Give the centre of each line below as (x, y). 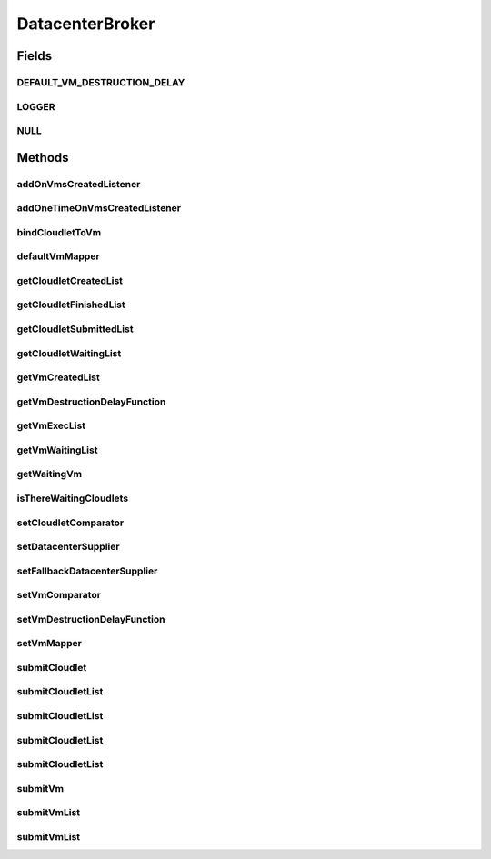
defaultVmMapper (58, 256)
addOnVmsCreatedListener (79, 184)
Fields (35, 56)
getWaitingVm (49, 474)
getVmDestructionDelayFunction (91, 402)
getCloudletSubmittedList (75, 329)
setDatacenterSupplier (68, 547)
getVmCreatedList (58, 377)
